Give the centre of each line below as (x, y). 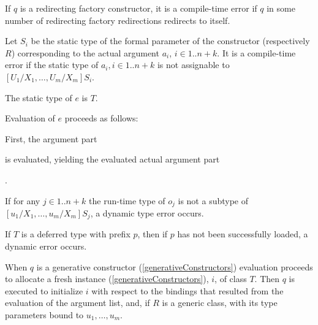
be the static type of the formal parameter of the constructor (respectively (170, 41)
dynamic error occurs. (46, 246)
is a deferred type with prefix (76, 234)
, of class (231, 279)
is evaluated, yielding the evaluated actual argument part (112, 159)
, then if (153, 234)
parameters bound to (44, 315)
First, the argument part (51, 138)
